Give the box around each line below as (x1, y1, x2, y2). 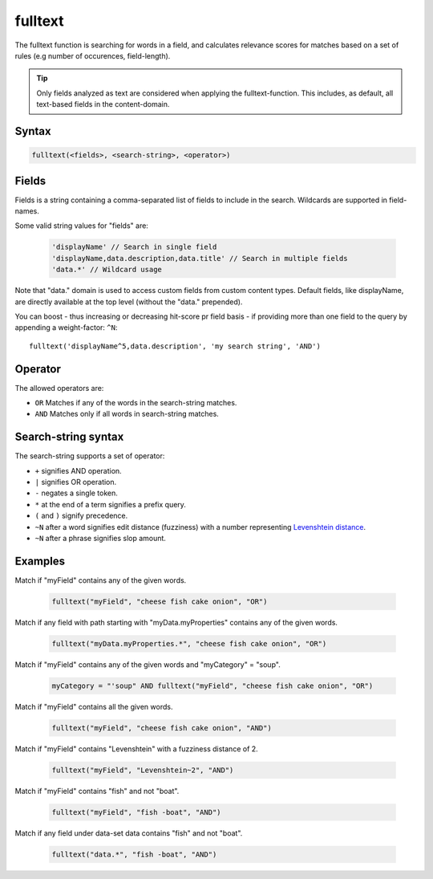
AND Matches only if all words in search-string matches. (34, 409, 220, 419)
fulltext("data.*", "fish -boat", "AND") (51, 849, 217, 859)
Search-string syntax (14, 430, 124, 444)
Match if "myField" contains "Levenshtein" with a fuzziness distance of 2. (14, 743, 258, 754)
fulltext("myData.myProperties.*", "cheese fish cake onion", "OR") (51, 639, 327, 648)
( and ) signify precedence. (34, 511, 128, 521)
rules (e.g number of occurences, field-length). (14, 51, 171, 60)
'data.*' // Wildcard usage (51, 265, 162, 275)
